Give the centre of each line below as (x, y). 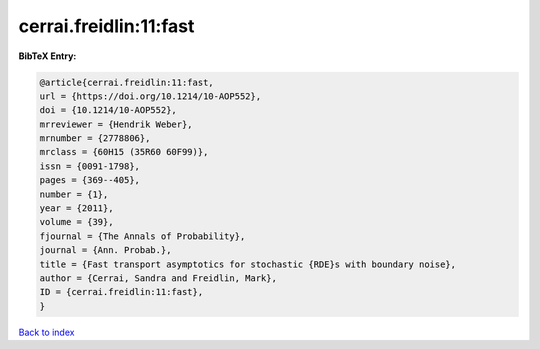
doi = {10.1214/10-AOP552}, (108, 110)
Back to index (46, 332)
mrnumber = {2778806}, (95, 138)
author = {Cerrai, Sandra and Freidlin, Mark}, (158, 278)
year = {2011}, (76, 208)
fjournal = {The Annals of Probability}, (142, 236)
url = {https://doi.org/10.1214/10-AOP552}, (150, 96)
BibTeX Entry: (47, 56)
